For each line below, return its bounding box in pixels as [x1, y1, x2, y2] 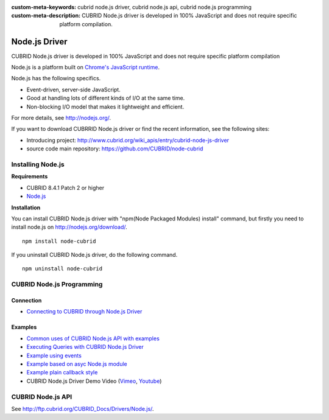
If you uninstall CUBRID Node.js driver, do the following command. [11, 251, 178, 259]
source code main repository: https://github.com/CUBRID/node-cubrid [26, 145, 203, 152]
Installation [11, 204, 41, 211]
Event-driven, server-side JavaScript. [26, 86, 121, 93]
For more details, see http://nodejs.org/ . [11, 114, 111, 122]
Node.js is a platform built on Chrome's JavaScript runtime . [11, 64, 160, 71]
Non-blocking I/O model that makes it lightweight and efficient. [26, 103, 185, 110]
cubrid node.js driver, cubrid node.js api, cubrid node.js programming [77, 4, 252, 10]
